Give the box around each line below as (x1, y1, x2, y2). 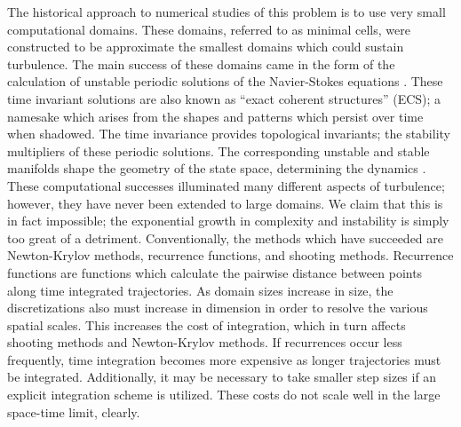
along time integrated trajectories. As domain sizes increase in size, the (7, 281, 393, 299)
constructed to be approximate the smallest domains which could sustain (7, 37, 404, 56)
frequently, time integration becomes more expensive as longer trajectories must (7, 350, 441, 368)
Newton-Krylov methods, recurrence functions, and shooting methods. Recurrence (7, 246, 454, 265)
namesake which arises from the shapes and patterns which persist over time (7, 107, 424, 125)
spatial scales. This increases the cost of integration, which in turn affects (7, 315, 406, 334)
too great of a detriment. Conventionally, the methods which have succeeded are (7, 228, 444, 247)
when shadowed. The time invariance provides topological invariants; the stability (7, 124, 450, 143)
